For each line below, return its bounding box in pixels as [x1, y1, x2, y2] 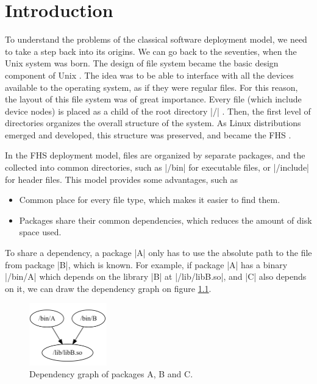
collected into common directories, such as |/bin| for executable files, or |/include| [5, 161, 309, 174]
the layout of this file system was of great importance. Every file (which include [5, 93, 302, 105]
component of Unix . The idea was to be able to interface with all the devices [5, 68, 294, 81]
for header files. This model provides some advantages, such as [5, 172, 238, 185]
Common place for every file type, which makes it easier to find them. [19, 193, 280, 206]
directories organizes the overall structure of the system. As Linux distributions [5, 116, 301, 129]
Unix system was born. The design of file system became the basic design [5, 57, 279, 69]
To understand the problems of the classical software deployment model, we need [5, 33, 307, 46]
